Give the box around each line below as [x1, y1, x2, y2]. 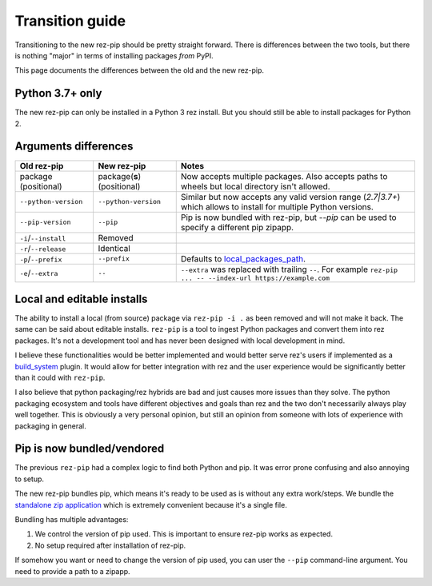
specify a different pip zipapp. [180, 221, 294, 233]
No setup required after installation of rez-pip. [34, 540, 186, 550]
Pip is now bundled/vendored [14, 442, 165, 456]
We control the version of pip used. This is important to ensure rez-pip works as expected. [34, 529, 334, 539]
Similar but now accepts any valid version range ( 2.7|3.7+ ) [180, 191, 401, 202]
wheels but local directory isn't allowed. [180, 181, 331, 192]
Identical [98, 242, 131, 253]
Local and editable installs [14, 292, 148, 305]
